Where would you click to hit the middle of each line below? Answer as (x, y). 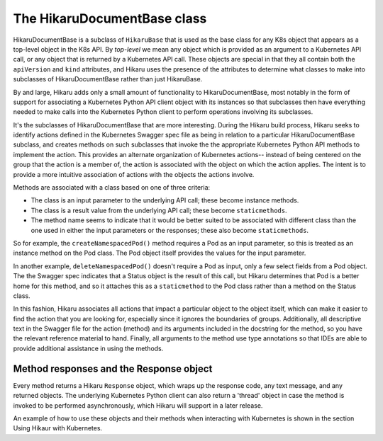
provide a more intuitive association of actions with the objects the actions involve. (134, 174)
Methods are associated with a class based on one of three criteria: (112, 188)
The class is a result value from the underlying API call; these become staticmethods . (159, 210)
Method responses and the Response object (113, 368)
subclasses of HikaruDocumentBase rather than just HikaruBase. (108, 79)
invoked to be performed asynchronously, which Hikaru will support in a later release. (138, 405)
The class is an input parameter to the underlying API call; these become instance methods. (165, 200)
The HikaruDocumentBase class (110, 18)
